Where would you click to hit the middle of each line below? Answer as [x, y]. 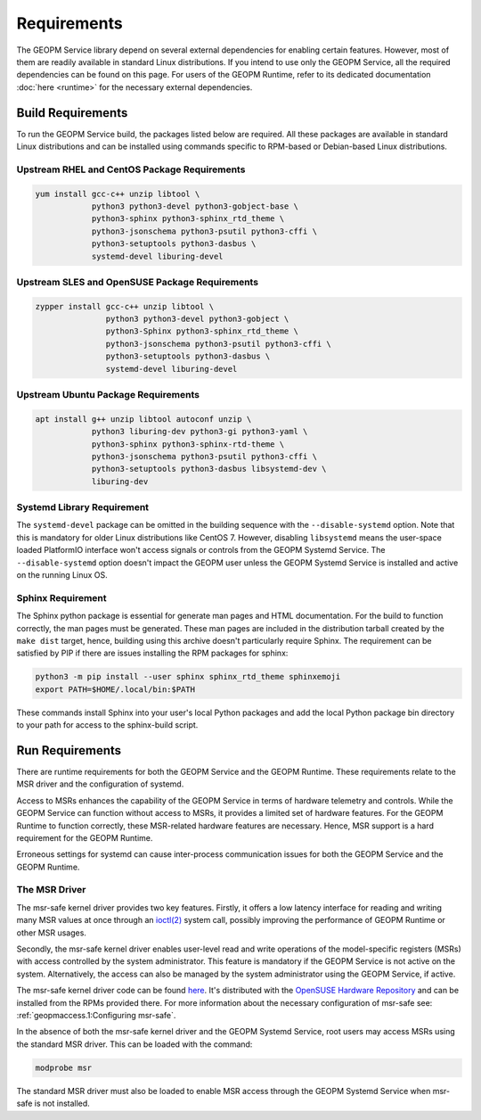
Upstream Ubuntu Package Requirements [108, 394]
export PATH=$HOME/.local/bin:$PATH [115, 689]
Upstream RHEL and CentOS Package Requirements [131, 169]
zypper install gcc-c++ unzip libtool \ [124, 306]
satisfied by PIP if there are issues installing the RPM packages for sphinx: [152, 653]
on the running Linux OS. [62, 575]
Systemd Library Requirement [83, 507]
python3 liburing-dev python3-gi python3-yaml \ [200, 432]
